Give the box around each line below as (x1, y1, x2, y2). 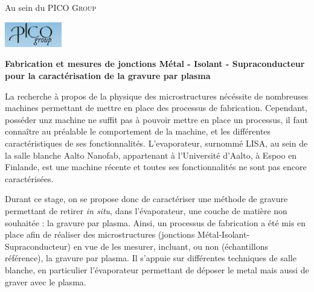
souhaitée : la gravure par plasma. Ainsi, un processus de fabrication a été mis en (5, 216, 306, 229)
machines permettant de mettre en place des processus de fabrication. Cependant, (5, 101, 308, 114)
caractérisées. (5, 172, 54, 185)
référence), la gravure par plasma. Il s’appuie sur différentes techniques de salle (5, 252, 296, 264)
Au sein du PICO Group (5, 1, 97, 13)
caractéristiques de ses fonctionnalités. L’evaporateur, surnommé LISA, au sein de (5, 137, 308, 149)
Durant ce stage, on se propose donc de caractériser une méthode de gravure (5, 192, 288, 205)
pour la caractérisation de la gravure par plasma (5, 69, 211, 82)
